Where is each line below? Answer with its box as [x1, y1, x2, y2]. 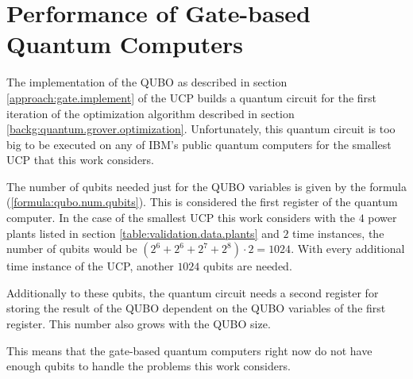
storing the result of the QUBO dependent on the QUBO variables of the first [6, 300, 386, 316]
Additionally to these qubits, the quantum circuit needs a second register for [6, 284, 379, 301]
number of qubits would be [6, 240, 137, 257]
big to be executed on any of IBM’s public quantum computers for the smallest [6, 136, 392, 152]
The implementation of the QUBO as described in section [6, 74, 288, 90]
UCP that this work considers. [6, 151, 155, 168]
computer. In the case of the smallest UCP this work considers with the [6, 209, 355, 226]
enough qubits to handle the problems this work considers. [6, 358, 291, 374]
